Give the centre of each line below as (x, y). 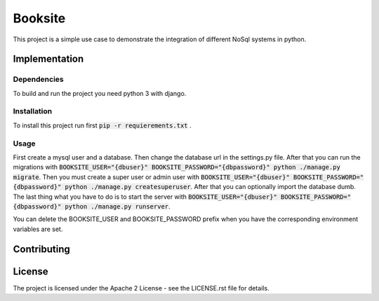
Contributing (41, 249)
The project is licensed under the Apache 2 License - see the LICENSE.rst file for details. (141, 288)
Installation (33, 111)
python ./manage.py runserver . (118, 206)
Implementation (48, 59)
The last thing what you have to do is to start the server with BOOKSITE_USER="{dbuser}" (145, 197)
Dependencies (39, 79)
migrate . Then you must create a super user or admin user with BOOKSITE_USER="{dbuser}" (152, 177)
